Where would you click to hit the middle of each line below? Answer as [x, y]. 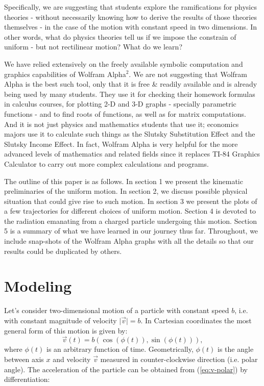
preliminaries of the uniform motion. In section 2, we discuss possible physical [126, 191]
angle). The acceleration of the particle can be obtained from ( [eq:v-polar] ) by [126, 369]
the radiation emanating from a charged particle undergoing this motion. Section [130, 221]
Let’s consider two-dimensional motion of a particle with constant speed [117, 310]
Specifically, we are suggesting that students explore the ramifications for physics [130, 7]
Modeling [38, 286]
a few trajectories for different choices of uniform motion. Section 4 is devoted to [130, 211]
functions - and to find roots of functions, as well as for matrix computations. [125, 113]
